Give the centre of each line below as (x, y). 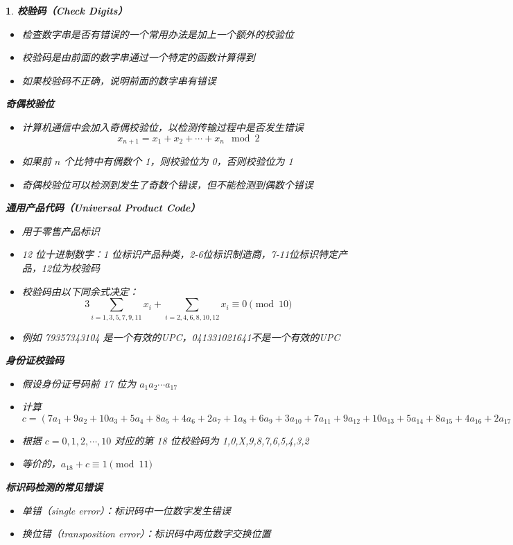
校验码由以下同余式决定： (80, 291)
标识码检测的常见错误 (54, 487)
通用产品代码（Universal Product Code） (103, 208)
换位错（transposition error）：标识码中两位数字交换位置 (146, 534)
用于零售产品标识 (61, 231)
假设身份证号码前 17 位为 (79, 383)
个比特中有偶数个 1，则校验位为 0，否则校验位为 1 (179, 161)
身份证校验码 (35, 360)
